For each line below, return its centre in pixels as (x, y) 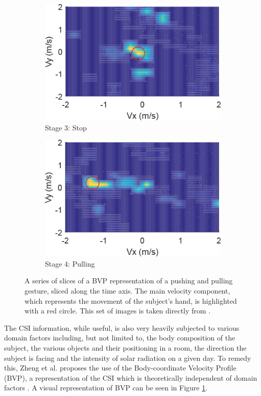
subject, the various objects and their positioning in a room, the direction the (125, 348)
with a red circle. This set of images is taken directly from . (118, 311)
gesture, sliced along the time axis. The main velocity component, (127, 291)
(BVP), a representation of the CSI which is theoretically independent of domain (131, 377)
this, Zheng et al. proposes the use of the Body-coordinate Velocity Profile (120, 368)
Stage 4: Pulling (70, 263)
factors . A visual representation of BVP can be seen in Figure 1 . (106, 388)
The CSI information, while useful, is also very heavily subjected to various (122, 327)
